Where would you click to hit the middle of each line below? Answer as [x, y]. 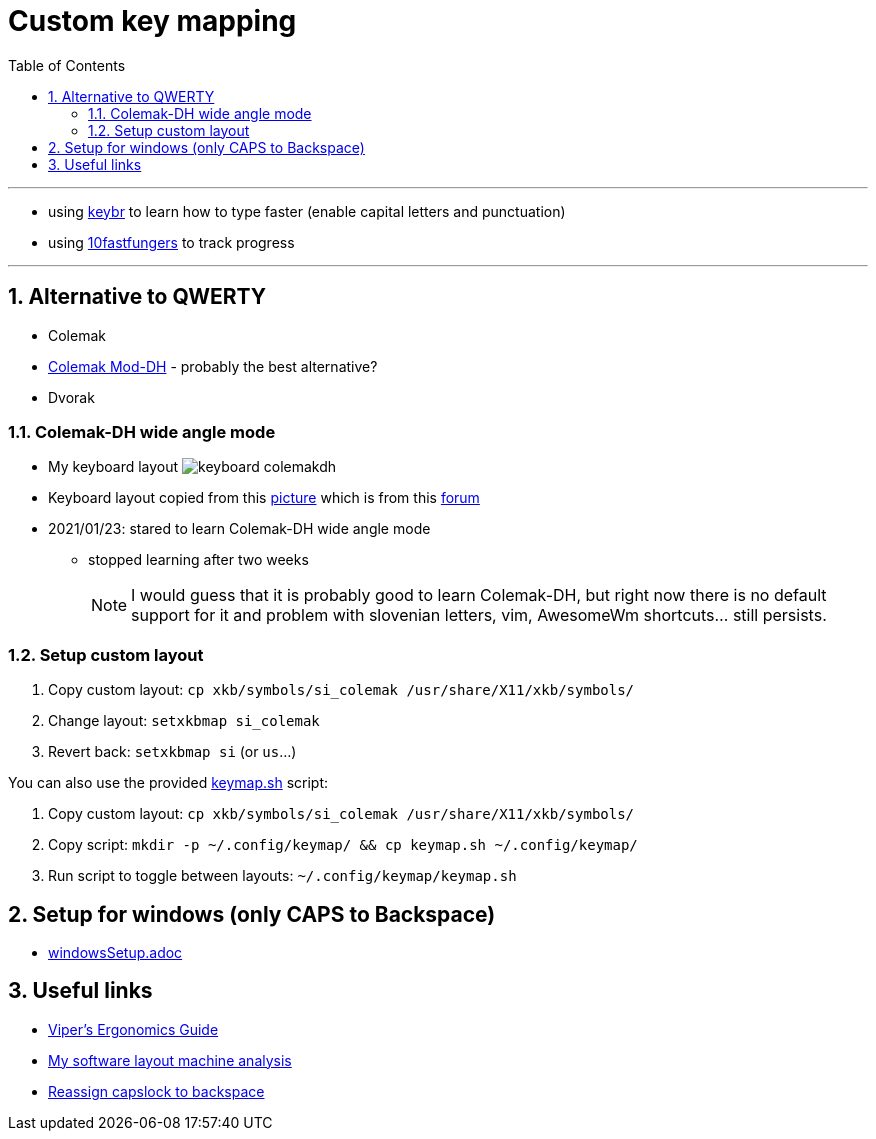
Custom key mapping [152, 21]
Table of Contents [67, 65]
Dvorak [71, 397]
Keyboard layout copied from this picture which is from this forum [264, 498]
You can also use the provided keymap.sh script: [168, 783]
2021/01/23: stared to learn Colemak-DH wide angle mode [239, 529]
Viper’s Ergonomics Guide [133, 1029]
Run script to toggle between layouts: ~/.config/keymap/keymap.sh [282, 876]
